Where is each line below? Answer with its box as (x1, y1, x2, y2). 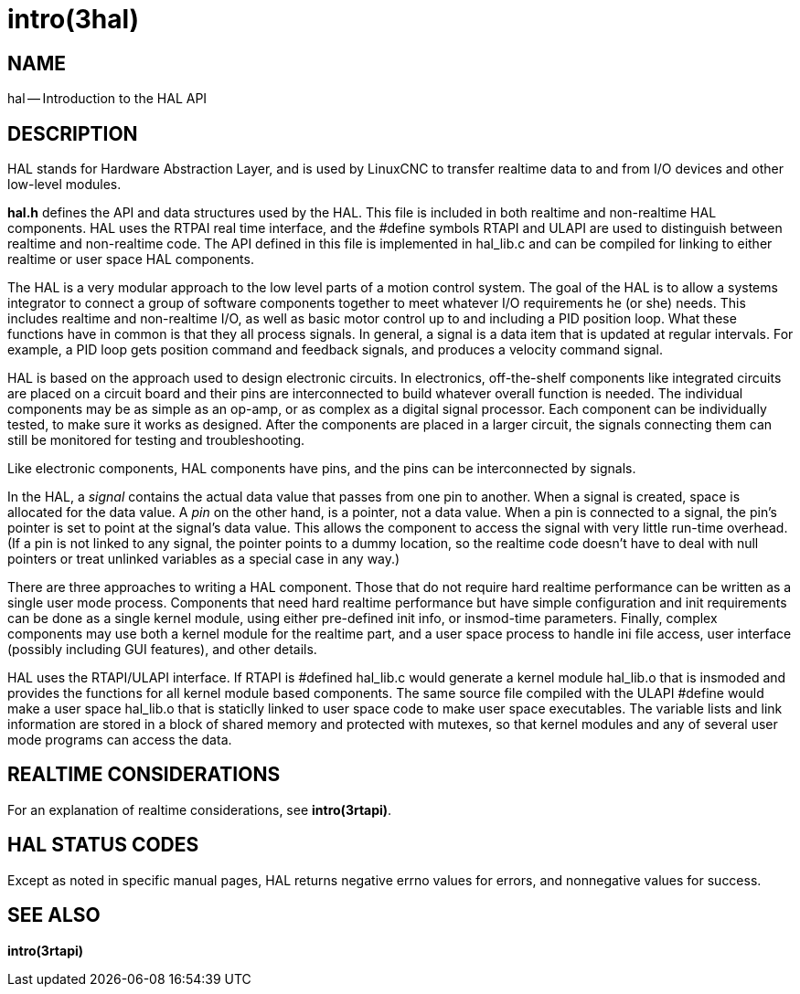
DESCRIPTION (7, 122, 138, 145)
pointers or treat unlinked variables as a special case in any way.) (7, 551, 400, 567)
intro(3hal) (7, 4, 140, 35)
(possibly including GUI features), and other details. (7, 641, 317, 658)
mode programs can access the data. (7, 732, 232, 748)
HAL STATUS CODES (7, 833, 199, 857)
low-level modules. (7, 176, 122, 193)
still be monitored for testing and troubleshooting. (7, 432, 305, 449)
